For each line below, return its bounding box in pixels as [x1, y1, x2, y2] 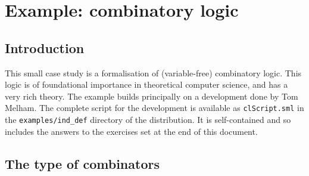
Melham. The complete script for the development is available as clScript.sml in [5, 101, 304, 114]
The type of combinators [5, 154, 160, 172]
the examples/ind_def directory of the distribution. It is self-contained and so [5, 113, 291, 126]
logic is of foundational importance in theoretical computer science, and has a [5, 78, 288, 91]
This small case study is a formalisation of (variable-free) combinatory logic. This [5, 66, 302, 79]
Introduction [5, 38, 85, 57]
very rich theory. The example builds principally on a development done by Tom [5, 89, 298, 102]
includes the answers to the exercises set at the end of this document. [5, 125, 258, 137]
